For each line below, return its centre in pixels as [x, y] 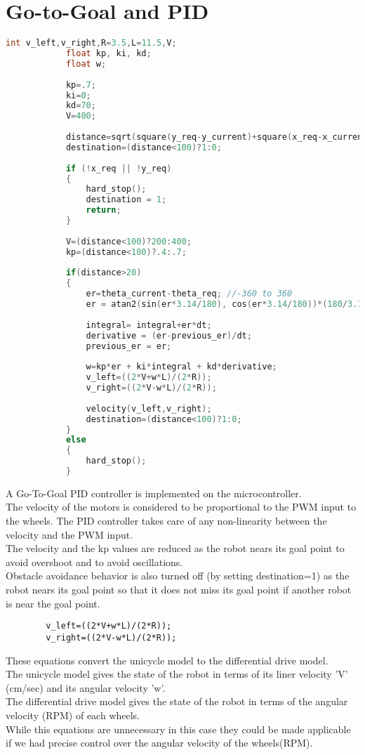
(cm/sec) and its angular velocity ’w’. [86, 687]
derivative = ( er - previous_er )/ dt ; [169, 335]
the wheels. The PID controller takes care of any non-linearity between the [166, 521]
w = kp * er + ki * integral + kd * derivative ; [181, 367]
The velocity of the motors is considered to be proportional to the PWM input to [181, 507]
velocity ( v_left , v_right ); [149, 408]
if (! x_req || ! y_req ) [119, 168]
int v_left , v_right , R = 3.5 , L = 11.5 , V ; [91, 43]
